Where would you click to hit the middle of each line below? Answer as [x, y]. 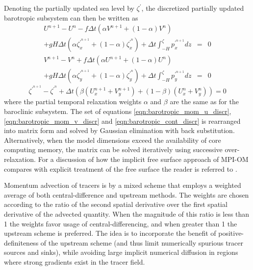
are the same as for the [204, 101]
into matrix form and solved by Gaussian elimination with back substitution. [119, 130]
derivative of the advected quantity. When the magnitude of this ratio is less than [127, 214]
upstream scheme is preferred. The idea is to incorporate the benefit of [110, 233]
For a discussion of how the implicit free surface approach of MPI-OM [143, 159]
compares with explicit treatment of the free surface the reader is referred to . [121, 169]
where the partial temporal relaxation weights [73, 101]
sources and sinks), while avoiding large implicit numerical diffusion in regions [121, 252]
